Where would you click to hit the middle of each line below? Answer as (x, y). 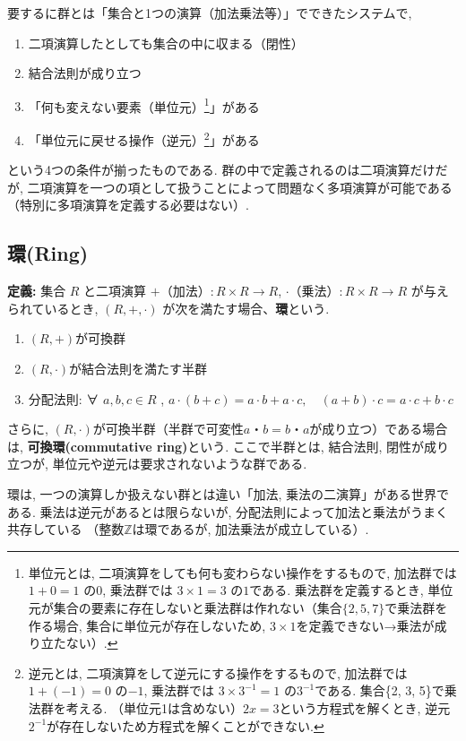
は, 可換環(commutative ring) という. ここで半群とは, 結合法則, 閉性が (216, 446)
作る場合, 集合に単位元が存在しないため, (147, 625)
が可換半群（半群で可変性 (168, 429)
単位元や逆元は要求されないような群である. (180, 464)
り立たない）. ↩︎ (73, 643)
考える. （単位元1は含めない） (154, 707)
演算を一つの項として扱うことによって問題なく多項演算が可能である (252, 187)
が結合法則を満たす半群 (138, 369)
